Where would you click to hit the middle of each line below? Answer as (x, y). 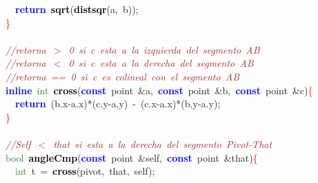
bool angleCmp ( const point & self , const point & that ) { (132, 157)
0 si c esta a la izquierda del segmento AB (164, 49)
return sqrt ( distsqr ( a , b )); (77, 9)
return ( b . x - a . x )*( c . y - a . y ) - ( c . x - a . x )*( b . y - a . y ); (118, 104)
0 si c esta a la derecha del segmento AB (161, 63)
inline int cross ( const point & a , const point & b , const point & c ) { (159, 90)
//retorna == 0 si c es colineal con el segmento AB (123, 76)
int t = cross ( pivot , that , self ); (85, 171)
